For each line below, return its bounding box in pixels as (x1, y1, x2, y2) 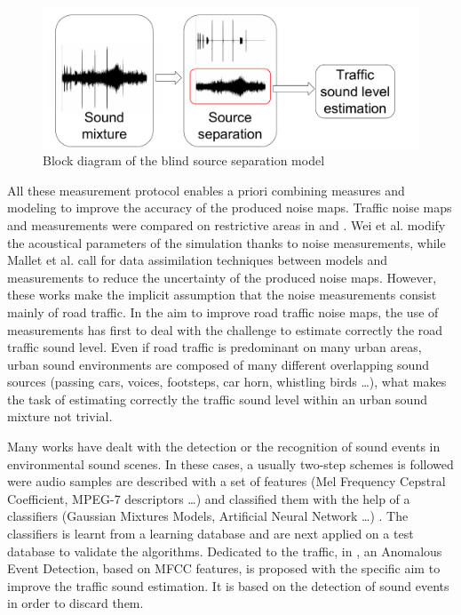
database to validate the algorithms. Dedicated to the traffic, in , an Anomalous (7, 541, 442, 560)
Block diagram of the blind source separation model (43, 151, 325, 170)
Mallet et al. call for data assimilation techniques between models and (7, 251, 388, 269)
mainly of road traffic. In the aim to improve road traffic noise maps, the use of (7, 302, 439, 321)
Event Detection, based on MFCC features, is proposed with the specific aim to (7, 559, 441, 578)
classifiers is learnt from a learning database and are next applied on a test (7, 524, 414, 543)
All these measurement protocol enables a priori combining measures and (7, 180, 405, 199)
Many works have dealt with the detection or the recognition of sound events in (7, 437, 441, 456)
